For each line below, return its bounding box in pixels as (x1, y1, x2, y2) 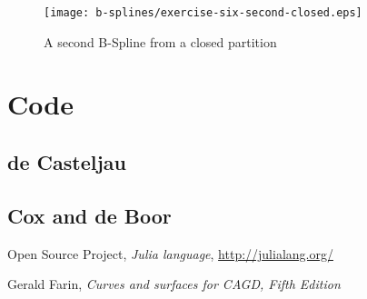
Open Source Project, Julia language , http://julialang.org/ (7, 244, 333, 263)
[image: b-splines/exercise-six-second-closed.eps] (44, 6, 362, 19)
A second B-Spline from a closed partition (44, 32, 277, 51)
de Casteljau (7, 148, 126, 176)
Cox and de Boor (7, 201, 172, 229)
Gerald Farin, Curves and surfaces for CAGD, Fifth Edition (7, 274, 341, 294)
